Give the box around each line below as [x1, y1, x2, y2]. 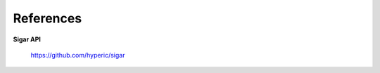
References [13, 11, 82, 26]
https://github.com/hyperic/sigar [30, 51, 125, 59]
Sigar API [13, 35, 42, 44]
